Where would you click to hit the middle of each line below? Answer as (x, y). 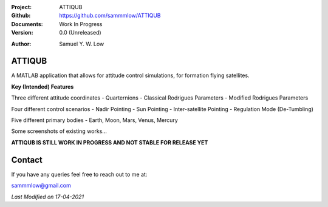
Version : (22, 33)
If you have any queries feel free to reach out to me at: (79, 174)
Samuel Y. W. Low (82, 44)
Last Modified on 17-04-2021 (48, 197)
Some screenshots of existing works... (59, 131)
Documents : (27, 24)
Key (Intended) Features (43, 87)
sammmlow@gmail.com (41, 186)
